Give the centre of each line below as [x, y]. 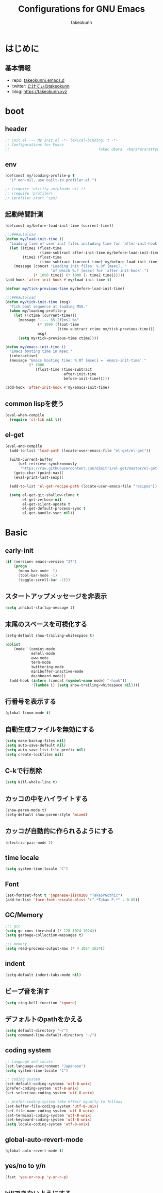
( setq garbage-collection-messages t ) [44, 935]
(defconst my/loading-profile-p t [40, 176]
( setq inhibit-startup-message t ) [40, 608]
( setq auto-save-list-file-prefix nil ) [45, 750]
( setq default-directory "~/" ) [37, 1031]
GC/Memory [24, 915]
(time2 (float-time [42, 257]
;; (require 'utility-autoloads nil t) [45, 189]
